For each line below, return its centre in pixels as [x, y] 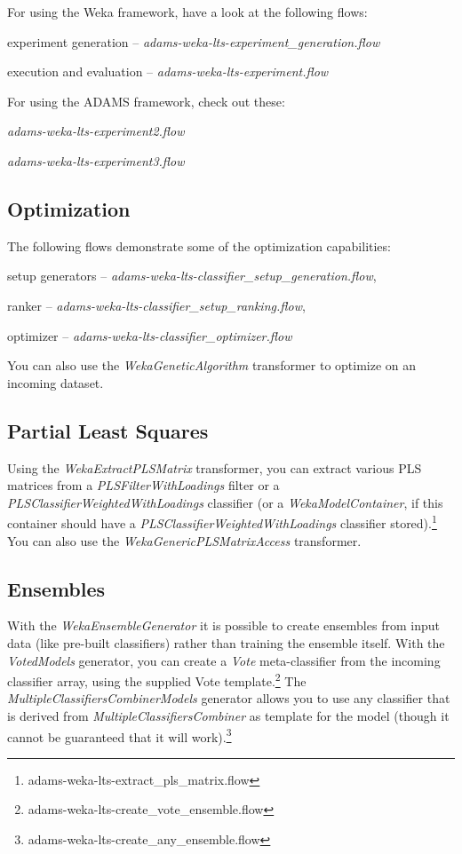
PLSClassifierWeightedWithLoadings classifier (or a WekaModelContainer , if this [225, 502]
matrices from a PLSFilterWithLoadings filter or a [143, 485]
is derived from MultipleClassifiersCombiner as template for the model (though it [228, 715]
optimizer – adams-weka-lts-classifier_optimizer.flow [150, 335]
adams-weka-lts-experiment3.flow [96, 160]
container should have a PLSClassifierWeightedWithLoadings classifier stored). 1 [222, 522]
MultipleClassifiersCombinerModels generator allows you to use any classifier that [229, 698]
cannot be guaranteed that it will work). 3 [119, 735]
